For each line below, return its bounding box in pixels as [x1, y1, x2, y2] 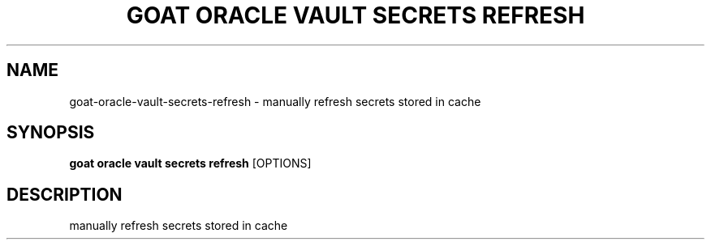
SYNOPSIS [6, 122, 95, 143]
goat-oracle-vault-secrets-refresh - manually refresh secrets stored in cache [69, 94, 481, 108]
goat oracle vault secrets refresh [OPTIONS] [69, 156, 312, 171]
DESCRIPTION [6, 184, 123, 205]
